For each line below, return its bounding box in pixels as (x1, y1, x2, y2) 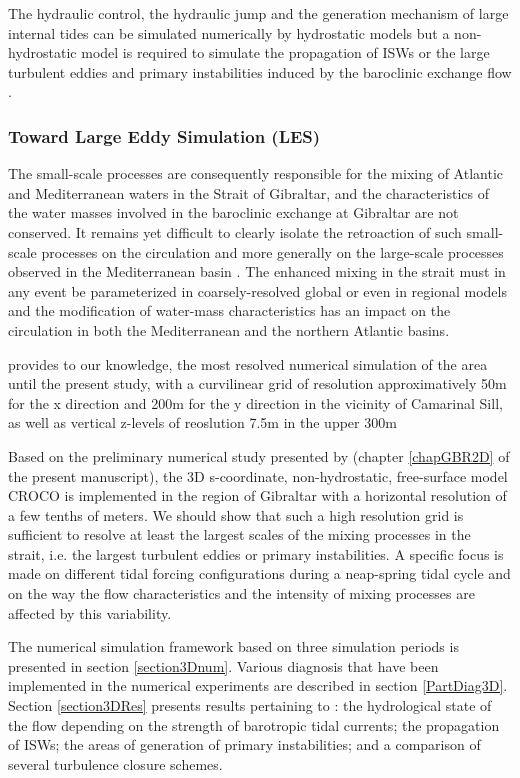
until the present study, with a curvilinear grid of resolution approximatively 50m (8, 373, 507, 394)
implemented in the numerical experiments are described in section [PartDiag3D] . (8, 675, 508, 696)
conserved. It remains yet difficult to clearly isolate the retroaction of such (8, 221, 462, 242)
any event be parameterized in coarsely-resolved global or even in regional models (8, 280, 507, 301)
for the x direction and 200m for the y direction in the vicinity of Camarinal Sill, (8, 392, 503, 413)
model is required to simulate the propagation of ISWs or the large (81, 42, 490, 63)
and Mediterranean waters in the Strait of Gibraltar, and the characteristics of (8, 182, 489, 203)
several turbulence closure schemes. (8, 753, 223, 774)
